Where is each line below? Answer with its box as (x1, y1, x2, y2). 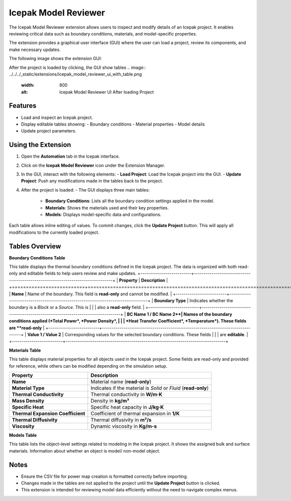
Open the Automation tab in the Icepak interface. (21, 153, 120, 160)
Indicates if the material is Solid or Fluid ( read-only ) (90, 385, 209, 391)
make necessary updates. (9, 47, 61, 52)
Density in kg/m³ (90, 397, 129, 404)
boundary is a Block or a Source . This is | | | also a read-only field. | (9, 305, 145, 310)
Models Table (9, 432, 37, 438)
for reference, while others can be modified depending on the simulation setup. (9, 363, 167, 369)
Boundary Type (154, 298, 186, 304)
